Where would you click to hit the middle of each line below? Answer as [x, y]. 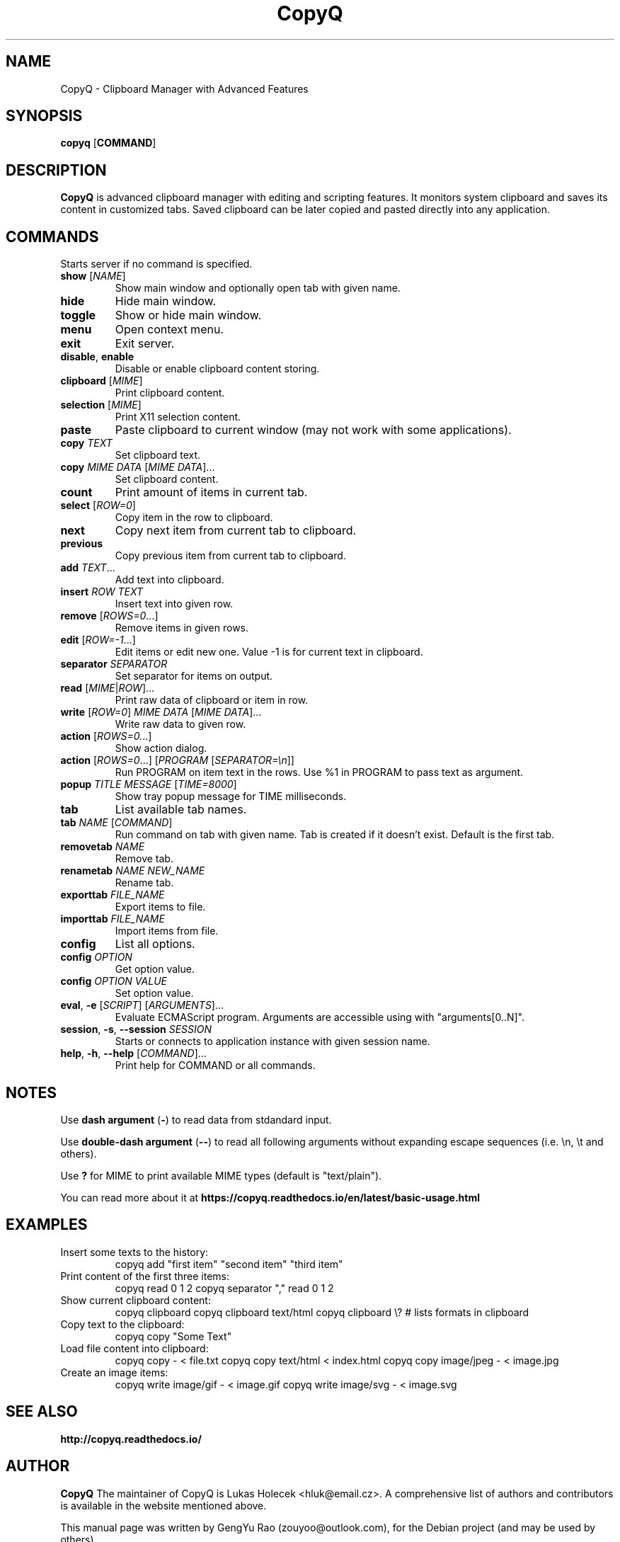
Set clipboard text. [158, 455]
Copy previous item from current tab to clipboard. [230, 556]
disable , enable [97, 357]
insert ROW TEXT [102, 592]
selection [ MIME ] [101, 405]
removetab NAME [103, 847]
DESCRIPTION [56, 170]
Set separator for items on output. [194, 676]
